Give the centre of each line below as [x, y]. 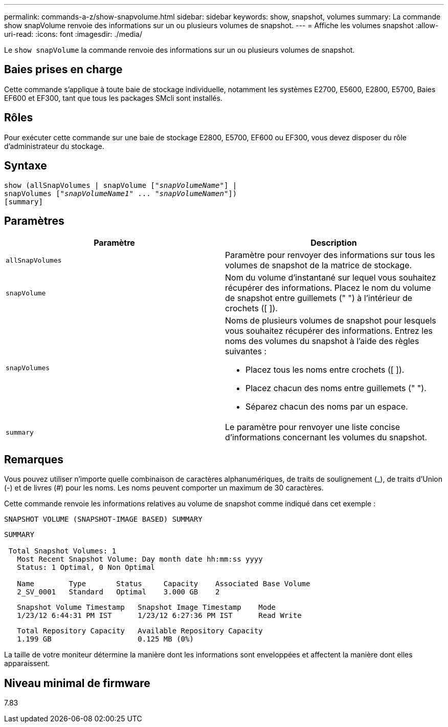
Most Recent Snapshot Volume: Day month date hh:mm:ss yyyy [140, 559]
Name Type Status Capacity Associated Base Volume [164, 584]
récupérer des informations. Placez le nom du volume [328, 288]
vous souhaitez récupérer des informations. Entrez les [329, 331]
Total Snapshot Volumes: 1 [62, 551]
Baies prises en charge [63, 70]
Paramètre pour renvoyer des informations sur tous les [330, 255]
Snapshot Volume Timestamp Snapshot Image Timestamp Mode [147, 607]
